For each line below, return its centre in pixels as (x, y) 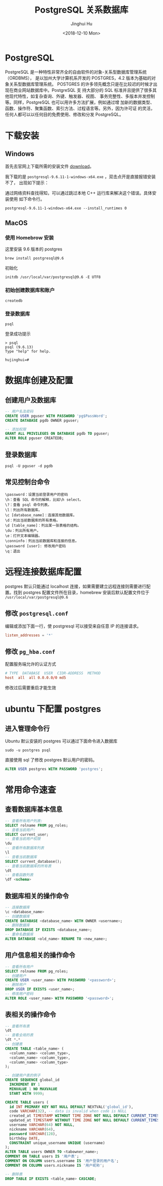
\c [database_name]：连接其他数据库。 (41, 515)
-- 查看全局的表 (19, 1035)
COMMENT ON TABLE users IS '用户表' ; (42, 1156)
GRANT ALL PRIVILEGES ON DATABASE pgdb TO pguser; (57, 434)
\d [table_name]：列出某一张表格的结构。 (43, 525)
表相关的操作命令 (31, 1015)
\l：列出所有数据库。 (24, 510)
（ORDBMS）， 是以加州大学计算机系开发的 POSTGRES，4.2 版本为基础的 (78, 78)
